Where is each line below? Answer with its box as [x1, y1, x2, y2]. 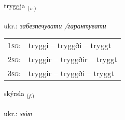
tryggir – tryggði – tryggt [28, 67, 114, 79]
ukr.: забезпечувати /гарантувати [4, 20, 106, 30]
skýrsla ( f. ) [4, 88, 35, 100]
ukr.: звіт [4, 108, 32, 119]
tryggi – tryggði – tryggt [28, 40, 111, 51]
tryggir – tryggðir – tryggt [28, 53, 118, 65]
